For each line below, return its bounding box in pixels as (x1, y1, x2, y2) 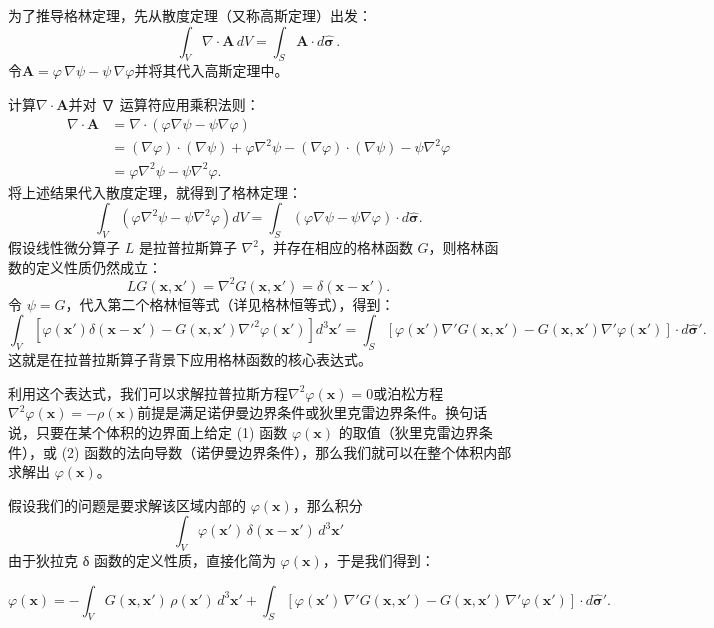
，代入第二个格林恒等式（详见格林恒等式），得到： (65, 293, 395, 314)
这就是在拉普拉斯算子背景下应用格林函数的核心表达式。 (8, 349, 372, 370)
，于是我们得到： (322, 550, 435, 571)
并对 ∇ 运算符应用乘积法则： (68, 93, 260, 114)
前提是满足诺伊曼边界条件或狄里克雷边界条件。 (137, 402, 446, 423)
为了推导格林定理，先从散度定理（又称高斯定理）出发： (8, 5, 372, 25)
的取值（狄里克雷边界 (338, 421, 479, 442)
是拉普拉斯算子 (138, 237, 237, 258)
